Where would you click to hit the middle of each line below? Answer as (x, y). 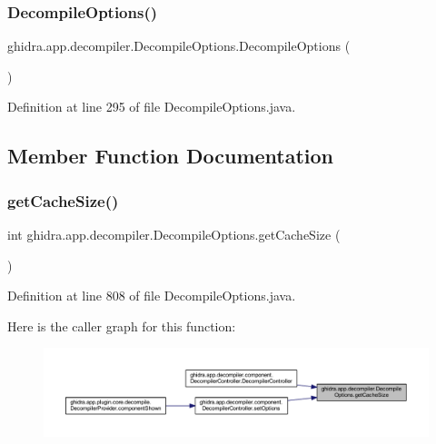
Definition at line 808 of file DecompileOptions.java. (152, 296)
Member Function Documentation (171, 156)
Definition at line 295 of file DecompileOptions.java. (152, 107)
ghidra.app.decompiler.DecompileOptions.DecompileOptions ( (179, 46)
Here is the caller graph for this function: (122, 326)
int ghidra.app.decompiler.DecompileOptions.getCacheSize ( (174, 234)
